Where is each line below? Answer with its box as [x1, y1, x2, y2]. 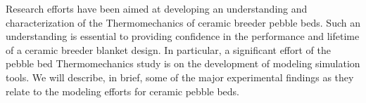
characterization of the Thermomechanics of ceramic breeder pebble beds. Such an [6, 15, 360, 29]
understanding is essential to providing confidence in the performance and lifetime [6, 29, 360, 43]
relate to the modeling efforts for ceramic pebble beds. [6, 83, 240, 98]
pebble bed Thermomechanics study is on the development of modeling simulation [6, 56, 360, 71]
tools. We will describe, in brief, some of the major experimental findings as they [6, 69, 354, 84]
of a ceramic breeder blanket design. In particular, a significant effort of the [6, 42, 331, 57]
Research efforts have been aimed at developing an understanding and [6, 1, 308, 15]
